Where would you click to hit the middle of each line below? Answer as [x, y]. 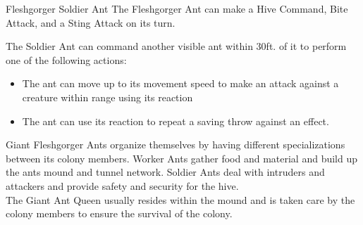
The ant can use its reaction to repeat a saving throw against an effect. [176, 121]
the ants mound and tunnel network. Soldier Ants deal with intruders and [165, 172]
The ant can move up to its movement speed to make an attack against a [180, 83]
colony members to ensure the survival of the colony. [119, 213]
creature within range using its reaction [107, 97]
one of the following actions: [66, 59]
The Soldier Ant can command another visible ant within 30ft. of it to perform [176, 46]
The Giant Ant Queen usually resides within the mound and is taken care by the [180, 199]
